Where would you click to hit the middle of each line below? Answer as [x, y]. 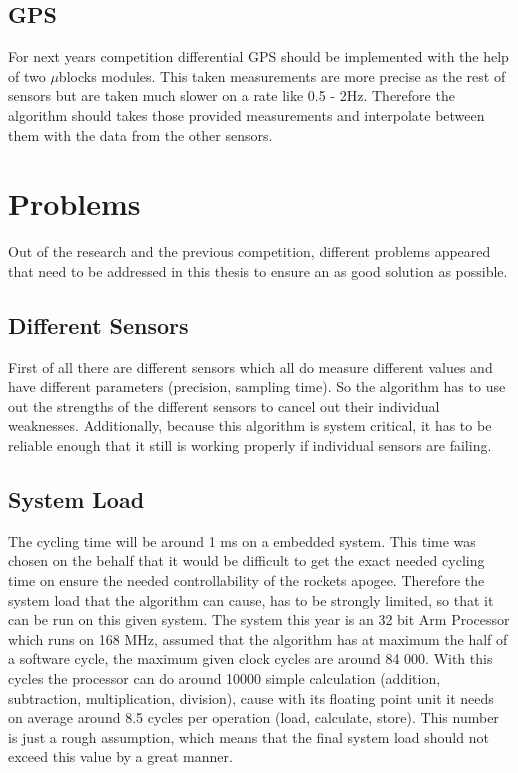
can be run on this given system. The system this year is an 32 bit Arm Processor [259, 619]
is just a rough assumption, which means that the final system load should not [248, 736]
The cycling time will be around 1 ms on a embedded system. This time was [242, 540]
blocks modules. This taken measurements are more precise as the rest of [282, 75]
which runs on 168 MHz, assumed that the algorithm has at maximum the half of [258, 638]
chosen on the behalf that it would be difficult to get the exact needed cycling [246, 560]
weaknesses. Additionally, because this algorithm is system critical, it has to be [250, 425]
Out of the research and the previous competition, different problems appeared [249, 251]
